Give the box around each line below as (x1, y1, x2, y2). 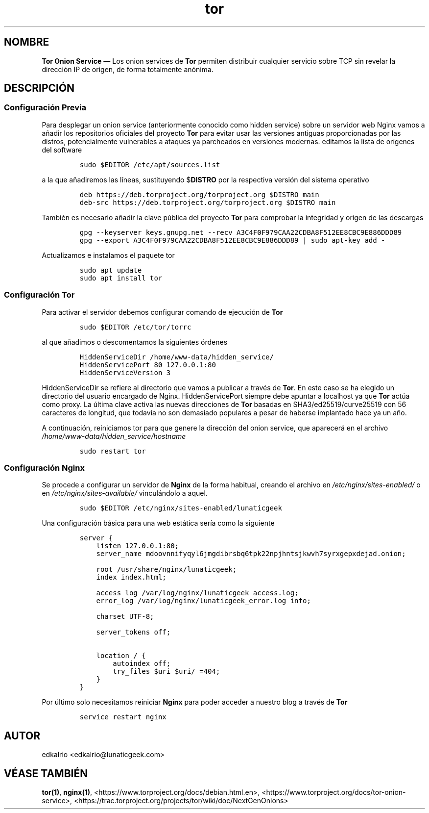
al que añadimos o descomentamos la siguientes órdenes (42, 337, 228, 346)
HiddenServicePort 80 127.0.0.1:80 (79, 360, 216, 369)
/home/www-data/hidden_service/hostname (42, 432, 186, 440)
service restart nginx (79, 713, 167, 721)
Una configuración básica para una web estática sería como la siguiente (42, 519, 275, 528)
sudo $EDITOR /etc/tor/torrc (79, 323, 191, 331)
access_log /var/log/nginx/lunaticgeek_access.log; (96, 589, 299, 597)
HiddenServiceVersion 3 (79, 368, 171, 377)
